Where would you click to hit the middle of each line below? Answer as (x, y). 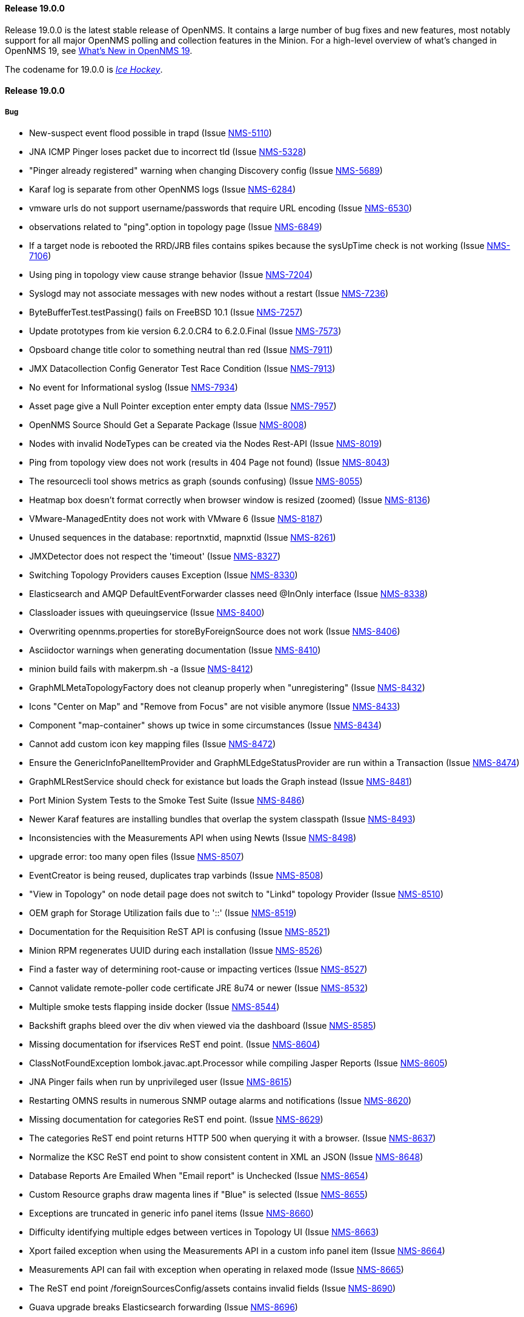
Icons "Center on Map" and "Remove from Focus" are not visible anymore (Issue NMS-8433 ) (215, 706)
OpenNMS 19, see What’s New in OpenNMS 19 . (99, 50)
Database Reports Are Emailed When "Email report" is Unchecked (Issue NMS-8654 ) (199, 1176)
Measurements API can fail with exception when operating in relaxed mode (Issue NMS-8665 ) (217, 1269)
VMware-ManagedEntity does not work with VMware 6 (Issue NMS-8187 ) (176, 519)
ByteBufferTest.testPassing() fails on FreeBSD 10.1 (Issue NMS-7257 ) (166, 312)
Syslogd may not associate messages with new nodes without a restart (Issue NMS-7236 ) (209, 293)
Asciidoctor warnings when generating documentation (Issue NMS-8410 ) (175, 650)
